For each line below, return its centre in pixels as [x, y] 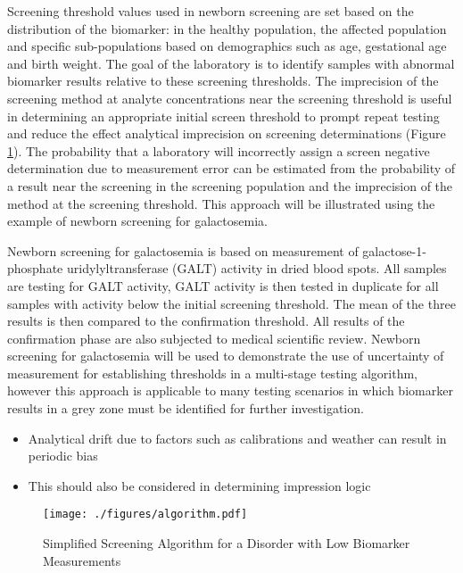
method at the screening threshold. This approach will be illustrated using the [221, 203]
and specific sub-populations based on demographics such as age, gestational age [227, 46]
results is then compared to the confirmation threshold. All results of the [206, 321]
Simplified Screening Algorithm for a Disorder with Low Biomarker [227, 543]
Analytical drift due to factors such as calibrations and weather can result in [237, 438]
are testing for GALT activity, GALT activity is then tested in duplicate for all [223, 285]
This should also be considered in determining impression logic [199, 485]
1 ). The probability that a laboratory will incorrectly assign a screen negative [219, 150]
